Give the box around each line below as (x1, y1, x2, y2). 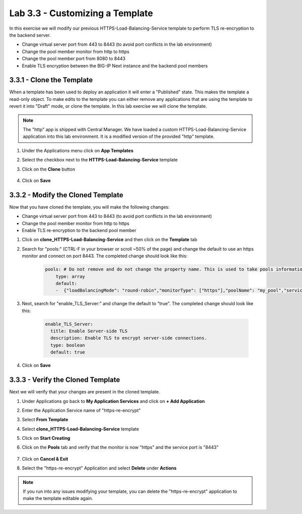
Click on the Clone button (22, 166, 75, 172)
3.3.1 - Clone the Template (9, 76, 93, 84)
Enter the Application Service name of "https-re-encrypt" (22, 407, 141, 413)
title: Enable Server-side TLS (50, 328, 128, 334)
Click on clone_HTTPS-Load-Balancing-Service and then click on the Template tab (22, 237, 197, 243)
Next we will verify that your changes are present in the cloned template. (9, 389, 161, 395)
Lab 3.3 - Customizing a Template (9, 8, 154, 19)
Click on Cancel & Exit (22, 455, 68, 462)
